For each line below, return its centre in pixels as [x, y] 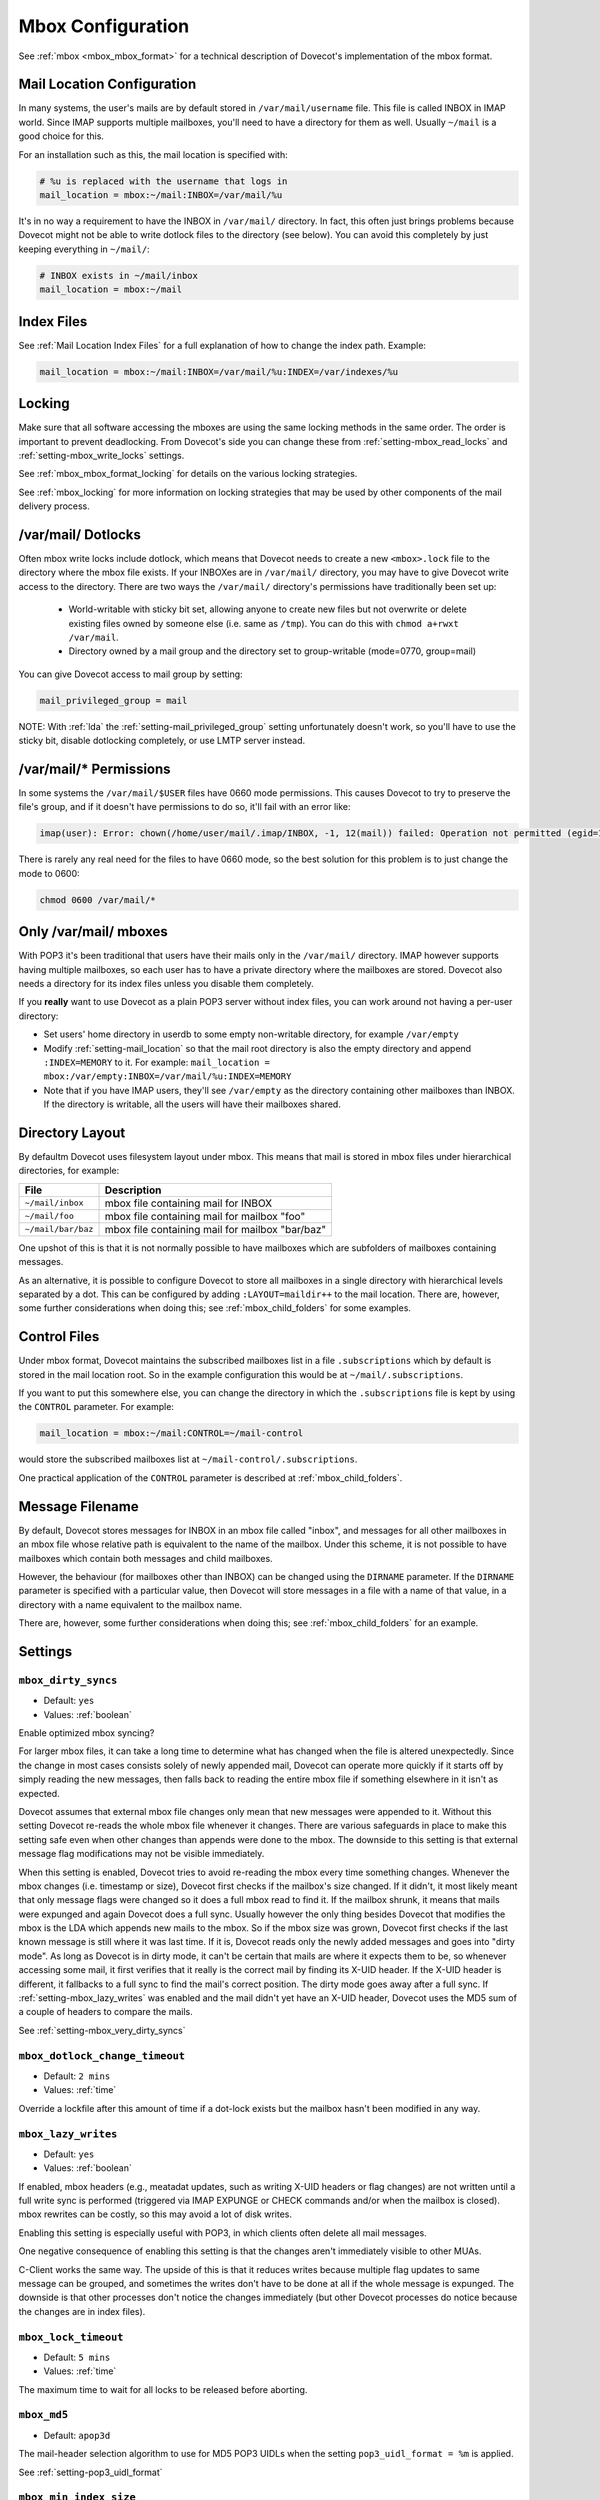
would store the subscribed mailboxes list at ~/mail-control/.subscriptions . [188, 1459]
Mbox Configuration [104, 26]
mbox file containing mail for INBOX [188, 1203]
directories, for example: [69, 1171]
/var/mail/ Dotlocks [80, 534]
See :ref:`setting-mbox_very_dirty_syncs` [102, 2030]
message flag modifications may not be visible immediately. [141, 1854]
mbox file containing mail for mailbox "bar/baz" [215, 1229]
